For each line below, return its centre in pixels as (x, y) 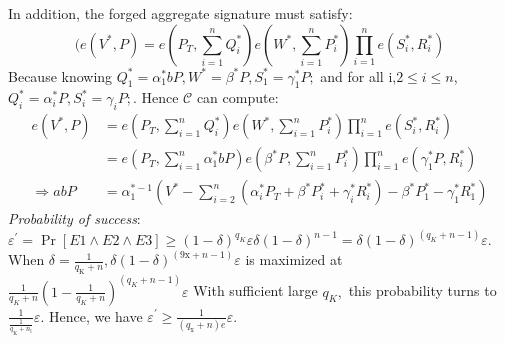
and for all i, (358, 75)
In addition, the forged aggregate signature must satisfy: (180, 13)
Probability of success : (74, 218)
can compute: (237, 97)
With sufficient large (255, 290)
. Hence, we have (91, 315)
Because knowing (60, 75)
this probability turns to (422, 290)
